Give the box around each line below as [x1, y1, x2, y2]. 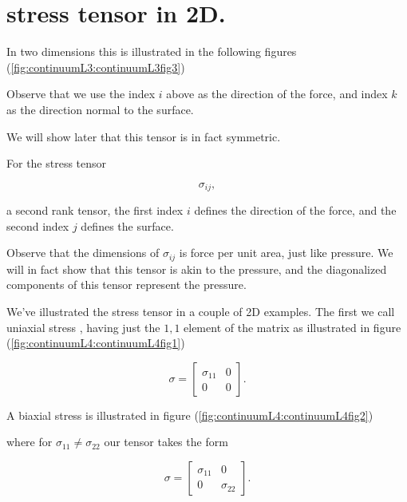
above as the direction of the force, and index [166, 85, 388, 102]
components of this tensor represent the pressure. [6, 276, 247, 293]
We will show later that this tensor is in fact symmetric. [6, 128, 281, 144]
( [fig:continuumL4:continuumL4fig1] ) [6, 334, 185, 351]
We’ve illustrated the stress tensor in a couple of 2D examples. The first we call [6, 302, 395, 319]
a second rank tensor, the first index [6, 202, 184, 219]
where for [6, 433, 53, 450]
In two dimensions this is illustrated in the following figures [6, 43, 297, 60]
